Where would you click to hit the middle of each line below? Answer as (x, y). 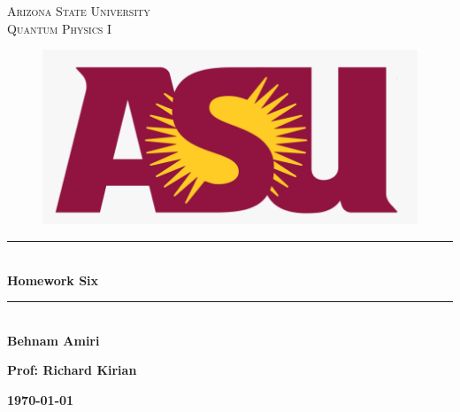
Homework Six (53, 280)
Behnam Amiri (54, 340)
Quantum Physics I (60, 28)
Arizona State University (79, 11)
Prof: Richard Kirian (72, 370)
